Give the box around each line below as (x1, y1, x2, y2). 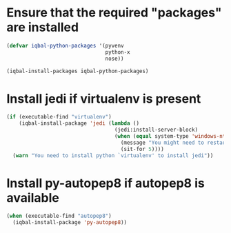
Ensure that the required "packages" (6, 5, 222, 21)
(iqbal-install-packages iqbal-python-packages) (6, 68, 149, 74)
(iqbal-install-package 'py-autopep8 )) (12, 219, 128, 226)
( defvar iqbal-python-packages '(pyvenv (6, 42, 125, 49)
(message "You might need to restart (120, 139, 229, 146)
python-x (105, 48, 130, 56)
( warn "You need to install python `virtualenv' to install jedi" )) (12, 152, 214, 159)
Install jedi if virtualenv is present (6, 91, 201, 106)
